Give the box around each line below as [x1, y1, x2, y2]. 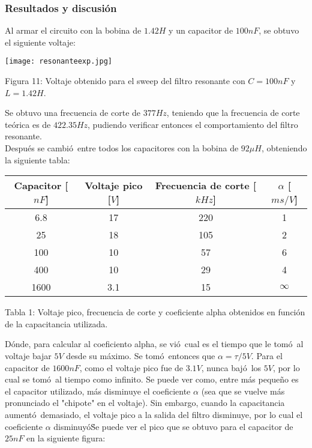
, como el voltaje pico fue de [79, 361, 184, 374]
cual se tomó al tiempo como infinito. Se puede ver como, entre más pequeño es [5, 373, 299, 386]
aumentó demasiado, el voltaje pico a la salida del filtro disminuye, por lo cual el [5, 408, 303, 420]
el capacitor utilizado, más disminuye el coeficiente [5, 384, 191, 397]
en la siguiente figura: [26, 432, 106, 444]
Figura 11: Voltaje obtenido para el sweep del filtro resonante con [5, 74, 245, 87]
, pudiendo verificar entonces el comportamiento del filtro [88, 118, 298, 130]
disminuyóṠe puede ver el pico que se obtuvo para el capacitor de [53, 420, 293, 432]
